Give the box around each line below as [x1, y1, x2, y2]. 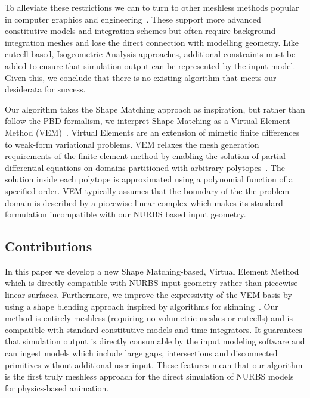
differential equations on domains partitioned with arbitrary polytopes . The [5, 161, 285, 173]
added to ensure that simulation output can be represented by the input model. [5, 59, 296, 71]
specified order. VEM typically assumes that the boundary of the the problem [5, 184, 290, 197]
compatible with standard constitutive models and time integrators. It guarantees [5, 323, 303, 335]
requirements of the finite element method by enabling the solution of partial [5, 150, 286, 162]
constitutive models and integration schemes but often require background [5, 24, 276, 37]
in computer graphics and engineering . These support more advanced [5, 13, 261, 25]
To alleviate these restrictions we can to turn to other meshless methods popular [5, 1, 299, 13]
